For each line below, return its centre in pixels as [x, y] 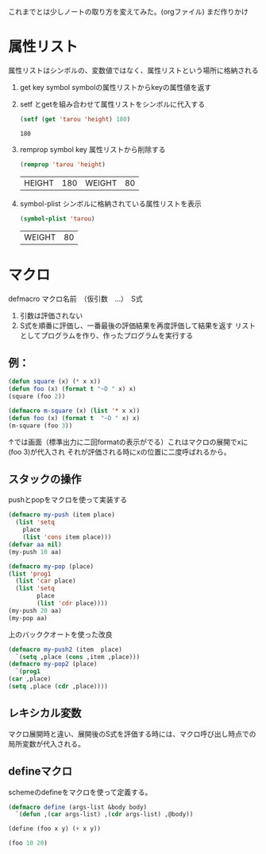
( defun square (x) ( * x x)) [55, 382]
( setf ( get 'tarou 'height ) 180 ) [75, 119]
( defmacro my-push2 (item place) [66, 649]
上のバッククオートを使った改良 [60, 634]
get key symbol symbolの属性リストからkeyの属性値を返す [116, 87]
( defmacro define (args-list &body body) [78, 807]
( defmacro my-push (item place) [62, 515]
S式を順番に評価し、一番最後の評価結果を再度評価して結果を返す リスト [138, 326]
